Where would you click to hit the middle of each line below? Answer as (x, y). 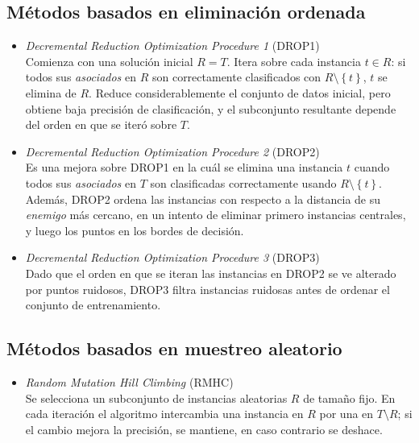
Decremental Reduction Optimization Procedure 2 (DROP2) (172, 151)
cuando (372, 167)
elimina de (51, 92)
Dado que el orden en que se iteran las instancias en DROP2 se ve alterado (211, 273)
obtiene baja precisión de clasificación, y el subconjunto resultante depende (211, 108)
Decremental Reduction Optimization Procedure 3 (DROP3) (172, 257)
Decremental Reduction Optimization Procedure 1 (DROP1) (172, 46)
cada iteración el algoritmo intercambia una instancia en (164, 414)
